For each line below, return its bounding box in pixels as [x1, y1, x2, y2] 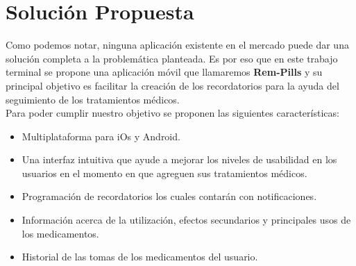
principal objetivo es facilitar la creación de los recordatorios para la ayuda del [6, 78, 339, 92]
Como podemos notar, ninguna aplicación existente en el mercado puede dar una [6, 38, 349, 52]
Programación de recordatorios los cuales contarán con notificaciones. [22, 189, 317, 203]
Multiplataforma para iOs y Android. [22, 128, 180, 143]
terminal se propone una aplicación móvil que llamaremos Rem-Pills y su [6, 65, 323, 79]
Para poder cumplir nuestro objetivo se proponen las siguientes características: [6, 106, 339, 120]
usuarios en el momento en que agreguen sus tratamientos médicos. [22, 165, 307, 180]
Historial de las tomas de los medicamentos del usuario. [22, 249, 258, 264]
